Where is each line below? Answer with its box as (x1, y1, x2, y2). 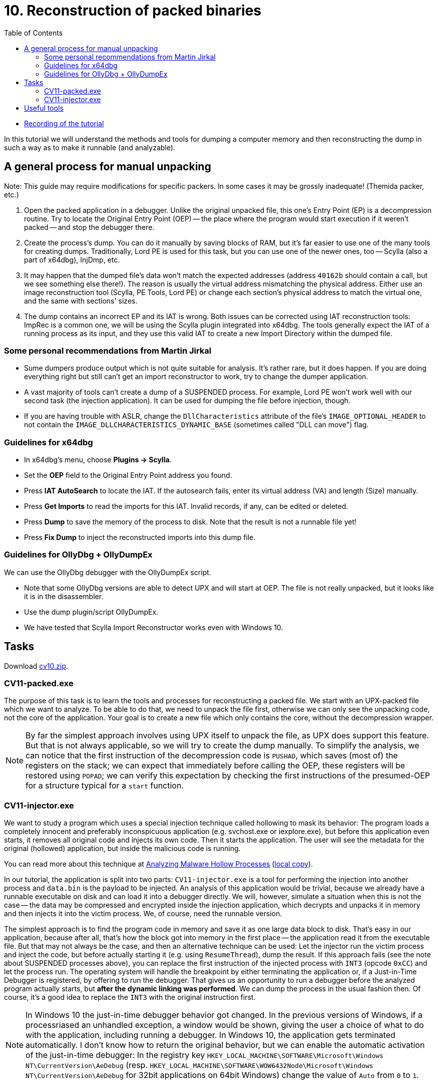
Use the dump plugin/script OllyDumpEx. (24, 607, 159, 616)
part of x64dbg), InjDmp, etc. (24, 255, 120, 264)
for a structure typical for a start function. (26, 780, 184, 791)
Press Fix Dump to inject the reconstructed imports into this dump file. (24, 533, 256, 542)
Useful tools (24, 103, 64, 112)
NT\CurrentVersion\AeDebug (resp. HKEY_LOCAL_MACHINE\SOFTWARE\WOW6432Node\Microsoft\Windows (26, 1060, 373, 1070)
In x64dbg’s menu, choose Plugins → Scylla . (24, 455, 172, 464)
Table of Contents (4, 28, 63, 37)
